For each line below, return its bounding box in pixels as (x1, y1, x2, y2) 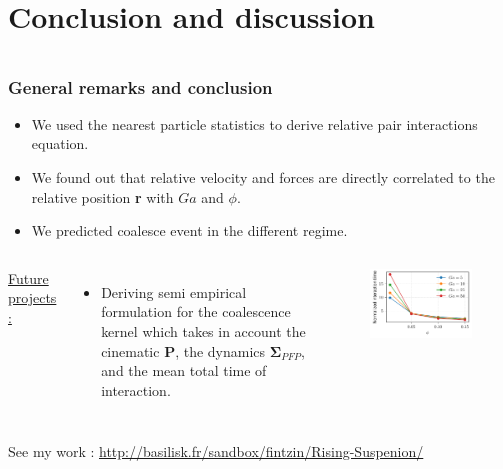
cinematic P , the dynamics (101, 340, 266, 361)
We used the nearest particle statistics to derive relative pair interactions (31, 113, 478, 134)
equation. (31, 133, 89, 154)
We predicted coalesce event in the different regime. (31, 220, 348, 241)
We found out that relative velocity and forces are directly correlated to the (31, 167, 495, 188)
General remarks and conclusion (8, 74, 273, 99)
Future (8, 267, 49, 288)
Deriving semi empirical (101, 281, 247, 302)
